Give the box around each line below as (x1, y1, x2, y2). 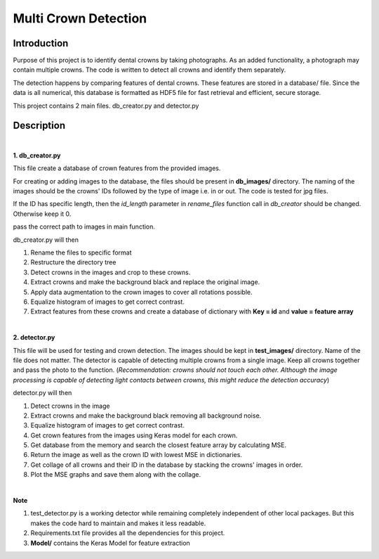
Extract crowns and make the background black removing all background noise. (30, 411, 262, 420)
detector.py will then (13, 389, 72, 397)
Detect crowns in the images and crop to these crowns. (30, 268, 191, 276)
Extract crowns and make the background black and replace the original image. (30, 278, 260, 286)
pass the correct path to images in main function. (13, 222, 156, 231)
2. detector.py (13, 333, 55, 342)
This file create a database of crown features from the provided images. (13, 164, 221, 172)
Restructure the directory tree (30, 258, 117, 266)
